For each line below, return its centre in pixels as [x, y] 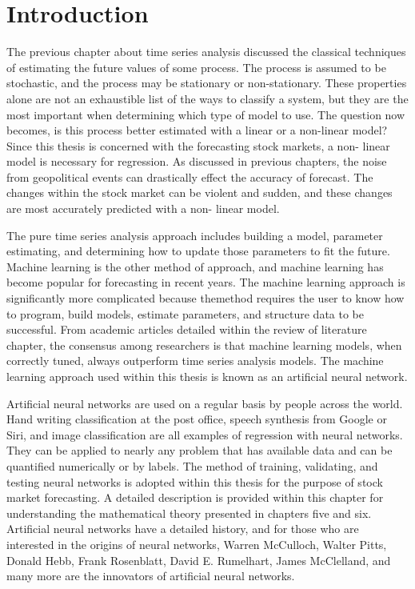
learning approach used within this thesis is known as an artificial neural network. [207, 376]
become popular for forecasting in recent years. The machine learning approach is [206, 282]
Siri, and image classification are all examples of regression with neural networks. [205, 434]
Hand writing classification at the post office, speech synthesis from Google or [197, 419]
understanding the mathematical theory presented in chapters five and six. [189, 513]
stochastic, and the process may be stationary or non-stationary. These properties [207, 83]
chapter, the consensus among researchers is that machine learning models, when [204, 345]
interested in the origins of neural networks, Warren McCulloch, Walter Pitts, [197, 544]
